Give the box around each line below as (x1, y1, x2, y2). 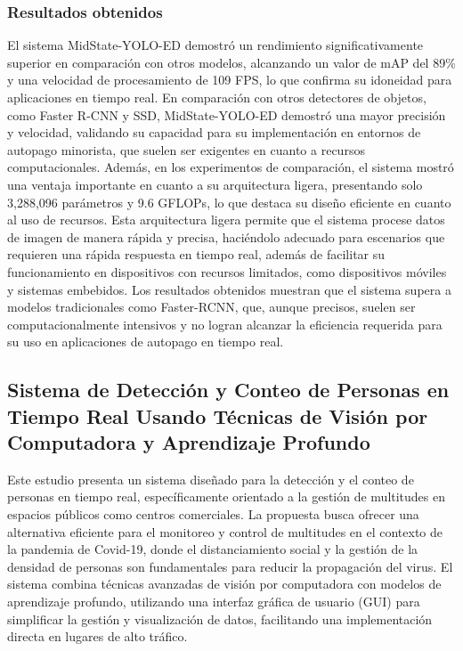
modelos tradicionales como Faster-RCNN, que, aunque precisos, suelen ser (7, 297, 416, 316)
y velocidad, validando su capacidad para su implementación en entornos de (7, 123, 421, 142)
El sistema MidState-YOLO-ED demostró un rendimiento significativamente (7, 36, 424, 54)
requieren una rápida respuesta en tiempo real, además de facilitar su (7, 245, 386, 264)
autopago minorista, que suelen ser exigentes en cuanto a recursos (7, 140, 365, 159)
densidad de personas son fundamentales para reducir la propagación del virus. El (7, 557, 453, 575)
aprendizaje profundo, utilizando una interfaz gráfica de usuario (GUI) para (7, 592, 420, 611)
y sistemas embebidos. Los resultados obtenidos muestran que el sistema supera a (7, 280, 451, 298)
